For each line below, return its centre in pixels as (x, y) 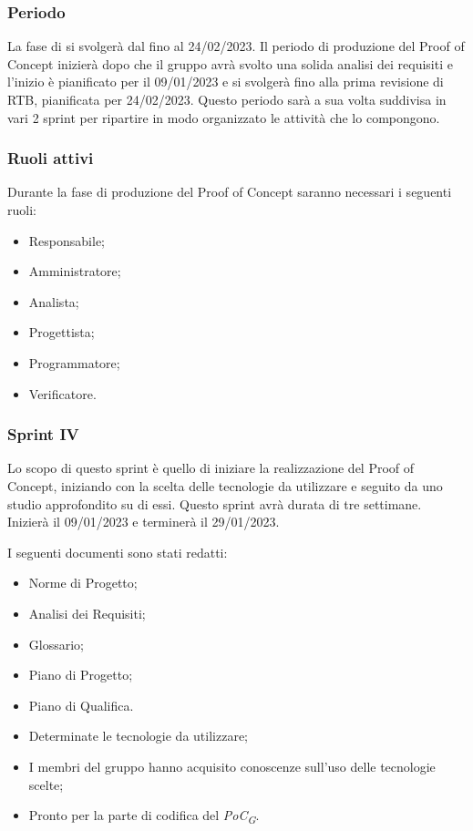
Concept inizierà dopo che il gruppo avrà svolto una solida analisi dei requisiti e (230, 63)
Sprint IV (43, 434)
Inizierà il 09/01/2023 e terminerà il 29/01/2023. (144, 522)
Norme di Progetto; (83, 583)
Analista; (54, 301)
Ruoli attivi (51, 158)
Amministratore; (75, 271)
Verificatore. (62, 393)
